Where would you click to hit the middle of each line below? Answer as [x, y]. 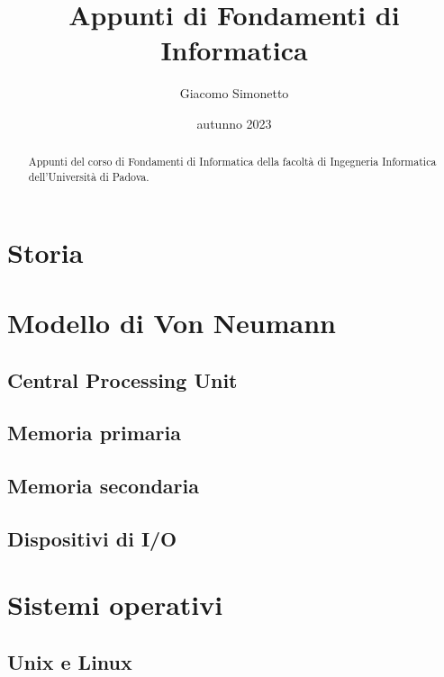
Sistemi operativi [115, 605]
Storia [45, 252]
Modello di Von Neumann [172, 322]
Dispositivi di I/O [92, 538]
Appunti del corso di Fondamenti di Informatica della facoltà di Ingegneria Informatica [232, 162]
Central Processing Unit [122, 379]
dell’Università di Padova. [89, 176]
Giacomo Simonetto [234, 93]
